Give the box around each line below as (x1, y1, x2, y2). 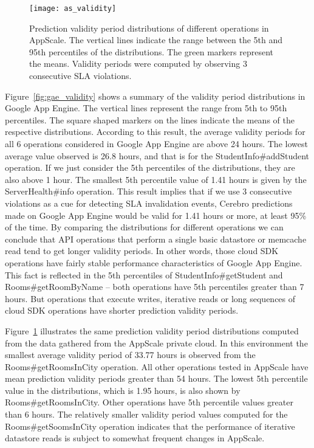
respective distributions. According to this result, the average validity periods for (5, 125, 305, 138)
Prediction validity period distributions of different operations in (29, 21, 269, 34)
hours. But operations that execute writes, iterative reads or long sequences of (5, 292, 296, 305)
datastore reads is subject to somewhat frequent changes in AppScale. (5, 432, 265, 444)
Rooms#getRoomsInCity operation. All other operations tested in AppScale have (5, 360, 309, 373)
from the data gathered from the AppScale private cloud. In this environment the (5, 336, 308, 349)
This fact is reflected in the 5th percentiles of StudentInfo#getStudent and (5, 268, 283, 281)
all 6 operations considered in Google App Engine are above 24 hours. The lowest (5, 137, 308, 150)
